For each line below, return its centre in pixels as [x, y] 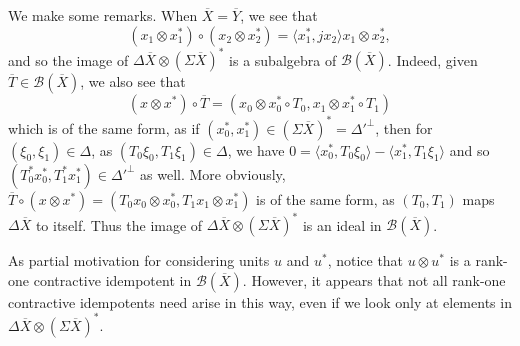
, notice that [365, 260]
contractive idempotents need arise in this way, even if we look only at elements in [260, 301]
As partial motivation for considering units [139, 260]
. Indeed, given [432, 59]
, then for [404, 127]
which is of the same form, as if [104, 127]
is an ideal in [342, 224]
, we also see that [133, 81]
